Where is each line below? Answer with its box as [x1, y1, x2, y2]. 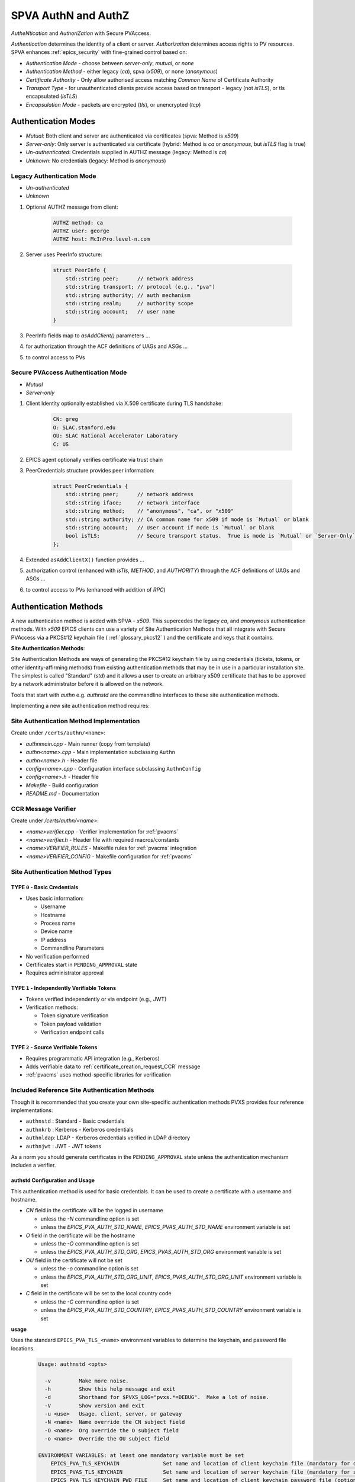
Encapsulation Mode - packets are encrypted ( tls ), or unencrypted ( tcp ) [25, 101, 201, 108]
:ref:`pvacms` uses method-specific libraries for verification [25, 1071, 171, 1078]
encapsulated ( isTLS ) [25, 92, 78, 100]
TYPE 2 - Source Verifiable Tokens [11, 1044, 98, 1051]
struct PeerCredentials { [53, 483, 128, 489]
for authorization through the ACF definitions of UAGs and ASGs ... [25, 343, 188, 350]
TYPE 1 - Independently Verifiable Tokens [11, 985, 117, 992]
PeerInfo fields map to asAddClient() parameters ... [25, 332, 150, 339]
